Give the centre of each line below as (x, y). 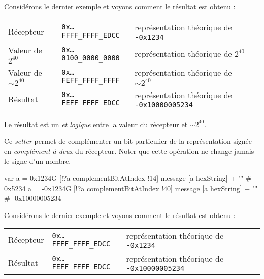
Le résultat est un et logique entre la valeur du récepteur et (96, 124)
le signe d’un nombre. (38, 161)
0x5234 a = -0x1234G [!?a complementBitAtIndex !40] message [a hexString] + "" (131, 188)
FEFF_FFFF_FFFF (91, 80)
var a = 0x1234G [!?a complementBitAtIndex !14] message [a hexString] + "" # (128, 178)
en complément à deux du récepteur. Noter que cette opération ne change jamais (129, 151)
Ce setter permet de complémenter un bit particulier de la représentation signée (128, 141)
